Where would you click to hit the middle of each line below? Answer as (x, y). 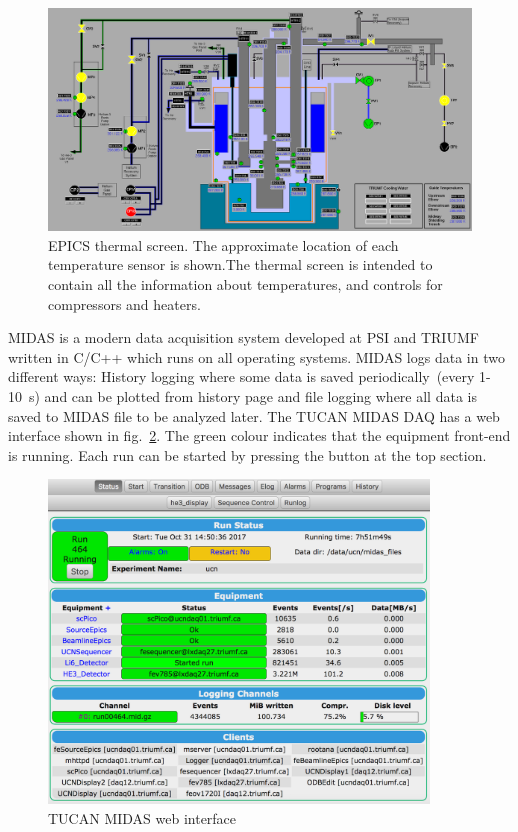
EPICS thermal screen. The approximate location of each (223, 244)
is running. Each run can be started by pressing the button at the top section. (247, 454)
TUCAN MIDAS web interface (142, 817)
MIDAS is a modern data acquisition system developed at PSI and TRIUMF (243, 337)
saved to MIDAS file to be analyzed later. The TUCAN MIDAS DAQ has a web (254, 415)
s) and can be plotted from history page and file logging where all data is (252, 395)
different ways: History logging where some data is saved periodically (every (241, 376)
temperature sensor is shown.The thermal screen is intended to (240, 264)
